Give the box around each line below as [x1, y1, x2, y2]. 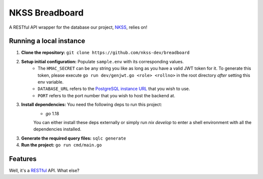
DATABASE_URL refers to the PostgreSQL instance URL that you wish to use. [38, 86, 190, 92]
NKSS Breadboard [9, 7, 84, 18]
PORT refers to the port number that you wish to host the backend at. [38, 92, 175, 98]
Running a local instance [9, 37, 85, 45]
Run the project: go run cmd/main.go [21, 142, 102, 148]
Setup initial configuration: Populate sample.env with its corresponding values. [21, 58, 184, 64]
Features [9, 155, 37, 163]
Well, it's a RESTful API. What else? [9, 168, 80, 174]
